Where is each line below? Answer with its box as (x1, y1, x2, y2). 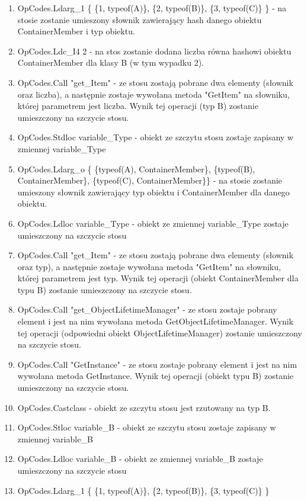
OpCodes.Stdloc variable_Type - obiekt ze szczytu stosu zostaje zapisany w (17, 131, 293, 143)
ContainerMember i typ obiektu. (17, 25, 135, 37)
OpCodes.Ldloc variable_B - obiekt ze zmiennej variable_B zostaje (17, 452, 263, 465)
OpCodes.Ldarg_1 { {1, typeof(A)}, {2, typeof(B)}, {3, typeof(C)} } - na (17, 2, 286, 14)
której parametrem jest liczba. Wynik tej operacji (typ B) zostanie (17, 99, 258, 112)
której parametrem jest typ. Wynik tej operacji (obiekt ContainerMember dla (17, 272, 299, 284)
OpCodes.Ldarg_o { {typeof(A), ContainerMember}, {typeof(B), (17, 162, 255, 175)
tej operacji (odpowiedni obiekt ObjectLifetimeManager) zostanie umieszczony (17, 326, 302, 339)
